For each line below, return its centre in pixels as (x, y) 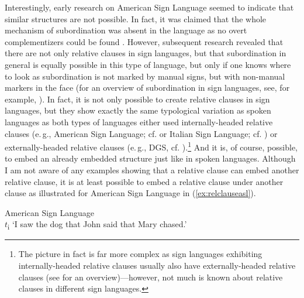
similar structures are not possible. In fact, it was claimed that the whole (136, 18)
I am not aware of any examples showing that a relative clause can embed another (152, 169)
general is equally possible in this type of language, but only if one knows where (148, 64)
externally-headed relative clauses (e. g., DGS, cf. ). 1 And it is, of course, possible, (151, 146)
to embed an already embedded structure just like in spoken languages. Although (150, 158)
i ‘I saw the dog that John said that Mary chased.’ (97, 225)
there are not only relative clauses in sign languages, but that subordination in (146, 53)
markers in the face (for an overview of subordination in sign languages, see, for (147, 88)
